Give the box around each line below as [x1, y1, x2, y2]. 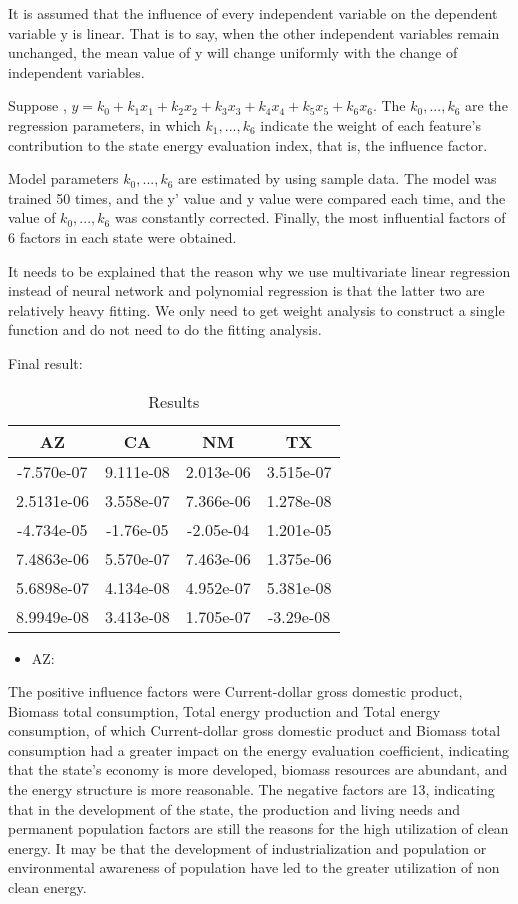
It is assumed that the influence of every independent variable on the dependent [8, 3, 498, 23]
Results [148, 389, 200, 413]
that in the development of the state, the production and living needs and [8, 798, 461, 819]
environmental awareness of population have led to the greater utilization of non [8, 857, 500, 878]
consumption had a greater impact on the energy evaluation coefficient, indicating [8, 739, 510, 760]
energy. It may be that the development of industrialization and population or [8, 837, 487, 858]
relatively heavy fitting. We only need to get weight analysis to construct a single [8, 299, 505, 320]
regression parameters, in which [8, 114, 201, 135]
